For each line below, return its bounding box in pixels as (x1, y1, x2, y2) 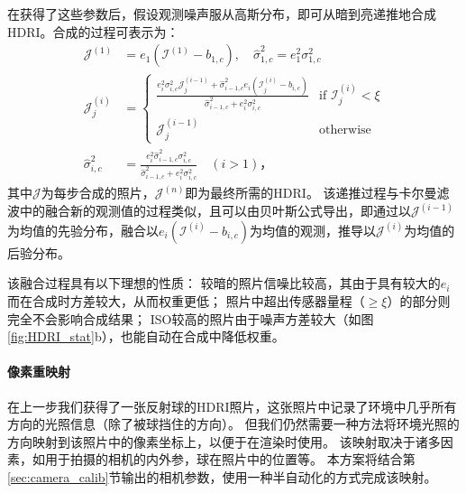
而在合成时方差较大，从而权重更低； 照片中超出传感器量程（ (7, 291, 365, 310)
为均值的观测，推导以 (250, 220, 377, 239)
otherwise (319, 124, 371, 137)
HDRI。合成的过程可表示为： (7, 22, 179, 41)
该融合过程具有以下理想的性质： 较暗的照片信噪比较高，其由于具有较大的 (7, 274, 441, 293)
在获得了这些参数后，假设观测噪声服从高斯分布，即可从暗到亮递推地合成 (7, 5, 436, 23)
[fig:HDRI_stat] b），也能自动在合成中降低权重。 (7, 327, 285, 346)
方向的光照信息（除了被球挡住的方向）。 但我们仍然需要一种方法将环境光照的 (7, 414, 460, 433)
